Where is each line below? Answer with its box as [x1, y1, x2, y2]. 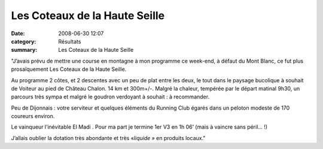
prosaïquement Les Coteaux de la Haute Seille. [11, 66, 127, 73]
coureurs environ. [11, 113, 55, 120]
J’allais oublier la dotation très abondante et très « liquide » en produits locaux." [11, 134, 206, 141]
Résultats [58, 38, 81, 45]
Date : [11, 30, 25, 37]
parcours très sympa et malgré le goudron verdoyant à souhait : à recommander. [11, 93, 209, 101]
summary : [11, 46, 38, 54]
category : [11, 38, 36, 45]
